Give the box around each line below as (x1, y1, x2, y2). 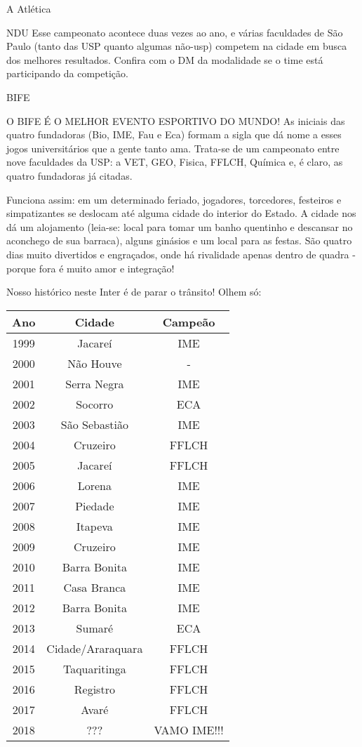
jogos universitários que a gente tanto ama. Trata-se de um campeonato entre (6, 140, 340, 155)
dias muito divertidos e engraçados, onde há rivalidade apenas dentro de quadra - (6, 246, 356, 261)
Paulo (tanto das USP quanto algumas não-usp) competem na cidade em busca (6, 39, 347, 53)
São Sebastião (60, 416, 128, 432)
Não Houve (67, 355, 122, 371)
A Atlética (6, 1, 51, 15)
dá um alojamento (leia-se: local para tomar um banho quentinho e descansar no (6, 219, 353, 234)
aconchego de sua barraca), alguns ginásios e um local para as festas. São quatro (6, 233, 352, 248)
